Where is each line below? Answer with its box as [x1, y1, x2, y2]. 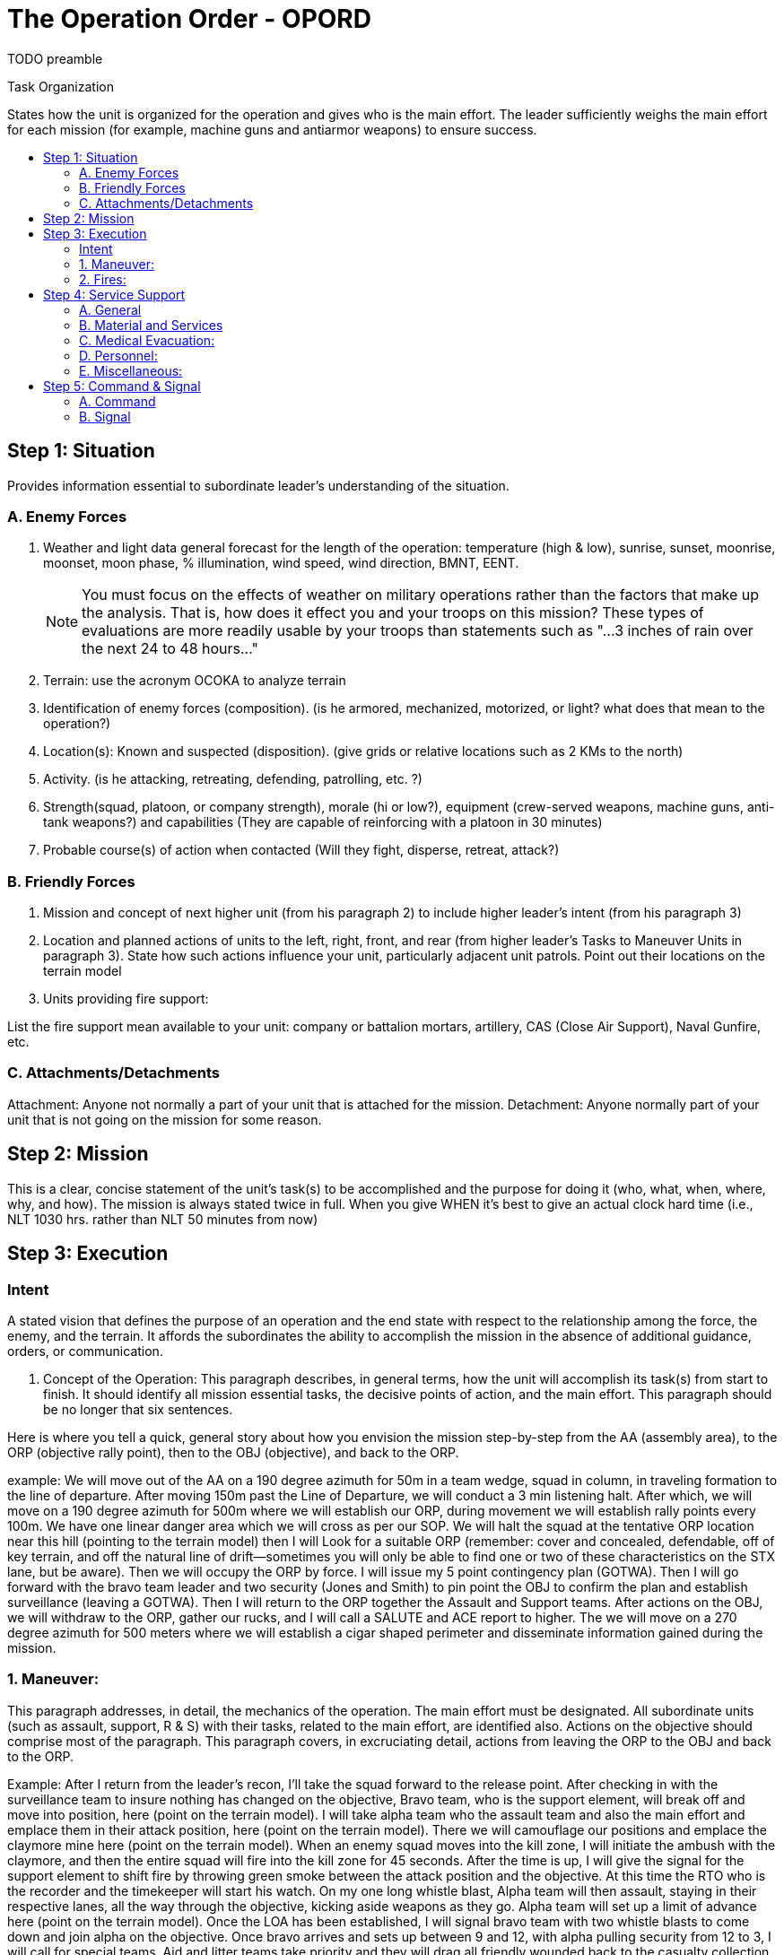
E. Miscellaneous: [79, 362, 183, 378]
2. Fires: [79, 271, 126, 287]
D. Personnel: [79, 347, 158, 363]
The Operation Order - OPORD [7, 4, 371, 34]
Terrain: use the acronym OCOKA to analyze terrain [43, 673, 346, 689]
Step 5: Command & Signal [43, 378, 201, 394]
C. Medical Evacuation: [79, 332, 215, 348]
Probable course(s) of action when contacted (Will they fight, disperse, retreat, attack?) [43, 842, 560, 858]
